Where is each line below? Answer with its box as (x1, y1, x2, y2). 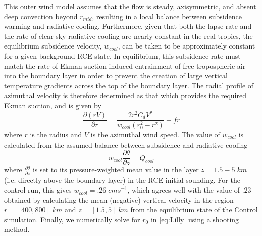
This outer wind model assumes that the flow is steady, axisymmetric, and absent (4, 1, 256, 11)
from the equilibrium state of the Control (130, 204, 258, 215)
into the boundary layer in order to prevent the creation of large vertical (4, 70, 228, 81)
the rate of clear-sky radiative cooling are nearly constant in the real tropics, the (4, 30, 253, 41)
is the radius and (30, 129, 82, 139)
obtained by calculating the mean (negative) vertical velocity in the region (4, 194, 234, 205)
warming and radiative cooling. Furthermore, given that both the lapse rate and (4, 21, 252, 31)
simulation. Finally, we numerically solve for (4, 214, 140, 224)
